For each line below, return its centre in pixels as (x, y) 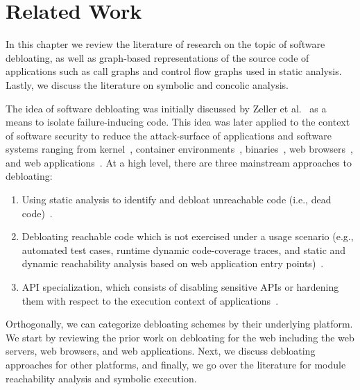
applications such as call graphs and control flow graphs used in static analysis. (174, 71)
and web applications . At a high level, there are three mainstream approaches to (179, 162)
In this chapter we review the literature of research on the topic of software (165, 44)
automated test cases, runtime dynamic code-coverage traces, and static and (184, 249)
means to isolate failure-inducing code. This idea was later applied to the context (178, 122)
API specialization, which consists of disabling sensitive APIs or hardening (180, 287)
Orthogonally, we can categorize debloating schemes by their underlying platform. (179, 324)
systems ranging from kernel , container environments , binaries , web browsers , (179, 149)
